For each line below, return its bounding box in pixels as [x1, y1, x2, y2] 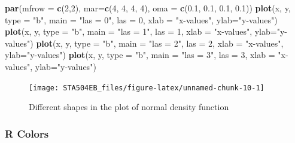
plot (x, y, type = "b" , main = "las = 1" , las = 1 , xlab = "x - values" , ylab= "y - [5, 25, 287, 38]
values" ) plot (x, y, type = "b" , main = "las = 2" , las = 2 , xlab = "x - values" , [5, 36, 284, 49]
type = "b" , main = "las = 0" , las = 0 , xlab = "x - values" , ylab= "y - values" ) [5, 13, 278, 26]
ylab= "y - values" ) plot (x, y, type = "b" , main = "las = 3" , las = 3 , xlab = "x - [5, 48, 288, 61]
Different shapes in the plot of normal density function [29, 101, 229, 113]
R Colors [5, 126, 49, 141]
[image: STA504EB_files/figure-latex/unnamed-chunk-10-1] [29, 83, 264, 92]
